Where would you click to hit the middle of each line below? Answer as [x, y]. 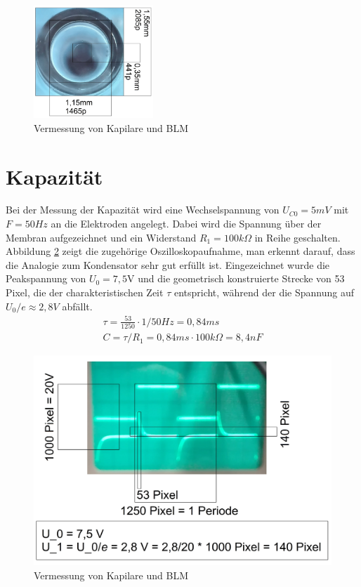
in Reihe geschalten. [297, 237]
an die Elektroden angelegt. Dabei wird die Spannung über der [186, 224]
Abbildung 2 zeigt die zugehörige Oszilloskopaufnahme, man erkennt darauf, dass [180, 251]
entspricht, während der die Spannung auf [264, 292]
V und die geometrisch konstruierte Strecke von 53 [236, 278]
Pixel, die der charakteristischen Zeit [85, 292]
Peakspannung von [46, 278]
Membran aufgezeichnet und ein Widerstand [101, 237]
